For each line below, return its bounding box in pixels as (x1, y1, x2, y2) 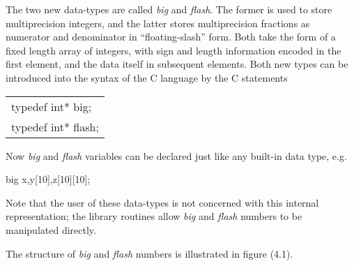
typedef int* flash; (11, 118, 99, 135)
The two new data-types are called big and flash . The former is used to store (6, 2, 332, 16)
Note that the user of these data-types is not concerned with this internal (6, 195, 319, 209)
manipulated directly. (6, 222, 96, 237)
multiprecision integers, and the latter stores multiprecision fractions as (6, 15, 310, 30)
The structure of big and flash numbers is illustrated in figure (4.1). (6, 246, 293, 260)
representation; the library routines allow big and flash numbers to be (6, 209, 302, 223)
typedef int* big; (11, 98, 92, 114)
